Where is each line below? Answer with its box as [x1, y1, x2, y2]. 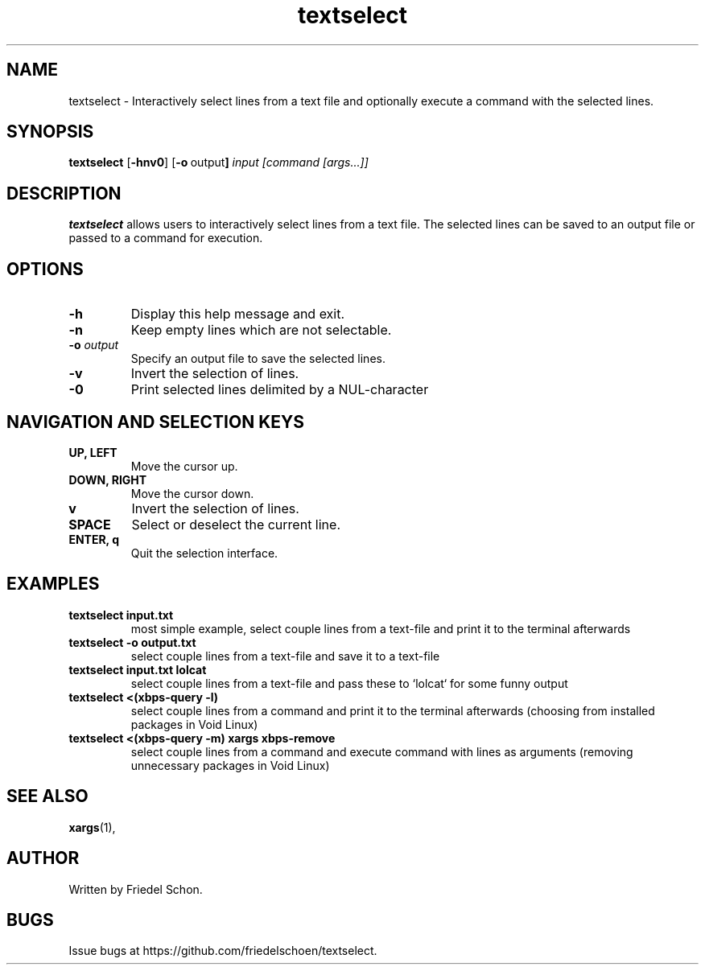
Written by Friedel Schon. [68, 882, 203, 896]
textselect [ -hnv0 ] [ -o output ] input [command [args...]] [68, 155, 369, 170]
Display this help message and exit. [130, 306, 345, 323]
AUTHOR [6, 848, 80, 869]
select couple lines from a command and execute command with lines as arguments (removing [130, 744, 633, 759]
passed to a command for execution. [68, 231, 263, 245]
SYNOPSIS [6, 121, 94, 142]
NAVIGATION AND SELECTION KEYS [6, 411, 305, 432]
